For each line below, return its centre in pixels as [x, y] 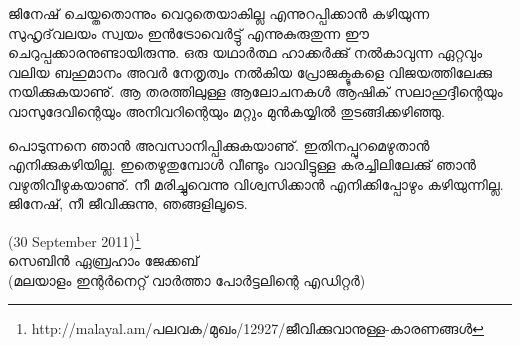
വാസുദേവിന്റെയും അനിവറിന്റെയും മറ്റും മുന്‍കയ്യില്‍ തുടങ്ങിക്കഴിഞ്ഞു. [226, 110]
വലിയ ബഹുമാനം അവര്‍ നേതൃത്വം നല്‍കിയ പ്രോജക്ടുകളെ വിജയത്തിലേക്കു [250, 71]
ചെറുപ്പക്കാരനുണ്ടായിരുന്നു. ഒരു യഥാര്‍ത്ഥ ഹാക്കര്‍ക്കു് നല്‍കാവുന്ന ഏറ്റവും [245, 52]
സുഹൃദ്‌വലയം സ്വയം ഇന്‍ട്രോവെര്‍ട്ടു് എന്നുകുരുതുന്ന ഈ [189, 32]
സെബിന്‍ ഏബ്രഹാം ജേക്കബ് [103, 260]
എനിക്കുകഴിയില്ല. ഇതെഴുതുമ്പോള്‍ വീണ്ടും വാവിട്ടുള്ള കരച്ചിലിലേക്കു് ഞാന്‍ [242, 164]
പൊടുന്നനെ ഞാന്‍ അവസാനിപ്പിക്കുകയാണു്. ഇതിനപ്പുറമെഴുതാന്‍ [219, 144]
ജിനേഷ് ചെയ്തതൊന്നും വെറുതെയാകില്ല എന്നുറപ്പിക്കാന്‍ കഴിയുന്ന [219, 13]
